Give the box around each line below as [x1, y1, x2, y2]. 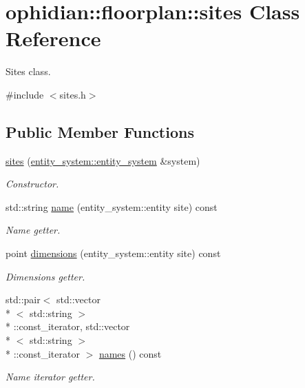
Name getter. [6, 223, 61, 237]
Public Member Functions [6, 121, 194, 142]
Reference [6, 24, 101, 52]
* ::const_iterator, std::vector [6, 319, 130, 334]
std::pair [6, 292, 41, 307]
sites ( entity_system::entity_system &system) [6, 153, 200, 167]
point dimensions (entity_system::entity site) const [6, 246, 221, 261]
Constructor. [6, 176, 59, 191]
